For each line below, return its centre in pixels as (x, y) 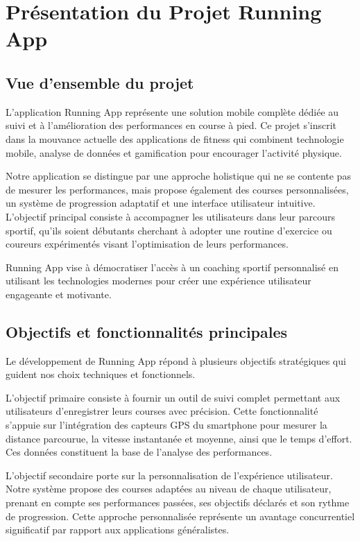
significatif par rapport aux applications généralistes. (118, 530)
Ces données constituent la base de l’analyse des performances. (139, 452)
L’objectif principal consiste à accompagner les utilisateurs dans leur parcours (171, 216)
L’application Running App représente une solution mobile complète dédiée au (172, 111)
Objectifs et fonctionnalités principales (147, 331)
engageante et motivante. (59, 294)
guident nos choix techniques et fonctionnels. (101, 374)
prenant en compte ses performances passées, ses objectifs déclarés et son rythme (178, 503)
